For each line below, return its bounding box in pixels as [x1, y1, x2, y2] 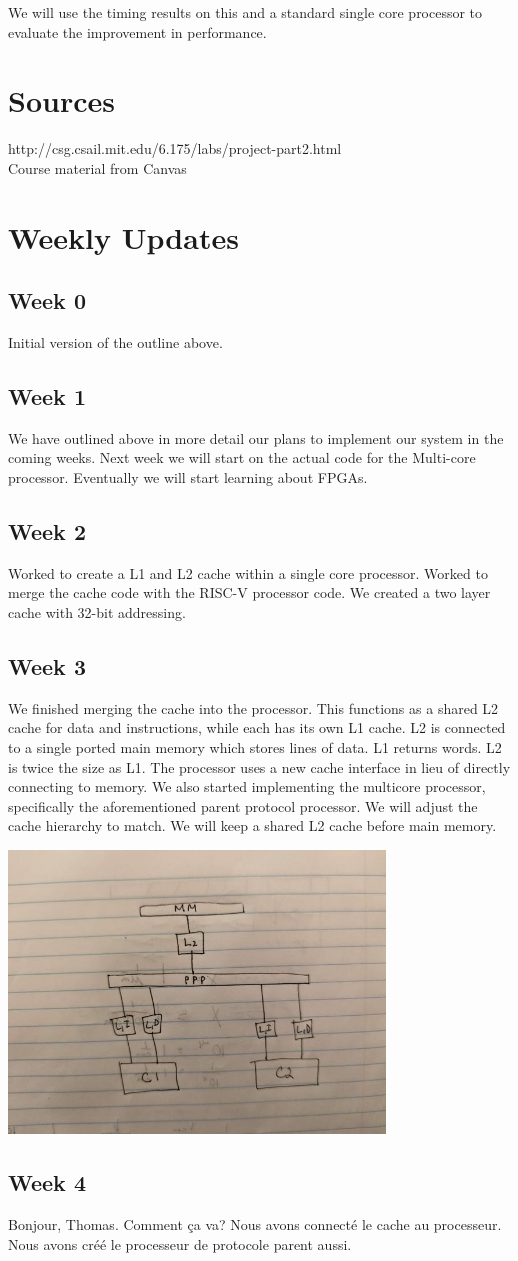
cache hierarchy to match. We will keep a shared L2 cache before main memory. [8, 815, 497, 836]
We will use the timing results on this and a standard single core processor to [8, 2, 483, 22]
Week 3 [8, 651, 86, 682]
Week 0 [8, 285, 86, 316]
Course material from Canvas [8, 157, 187, 178]
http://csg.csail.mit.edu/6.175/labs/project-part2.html [8, 138, 342, 159]
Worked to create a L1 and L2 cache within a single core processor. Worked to [8, 562, 488, 583]
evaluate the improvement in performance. [8, 21, 267, 42]
